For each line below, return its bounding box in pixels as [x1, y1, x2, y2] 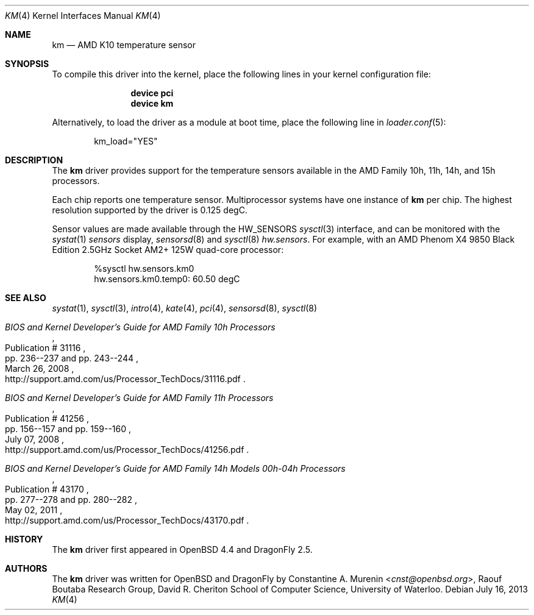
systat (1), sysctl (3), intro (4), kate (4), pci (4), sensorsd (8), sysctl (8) [52, 303, 318, 313]
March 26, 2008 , [5, 363, 74, 374]
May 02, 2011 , [5, 505, 63, 515]
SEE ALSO [5, 293, 46, 303]
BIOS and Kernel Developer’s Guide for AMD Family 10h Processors [5, 322, 276, 332]
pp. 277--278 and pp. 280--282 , [5, 494, 137, 505]
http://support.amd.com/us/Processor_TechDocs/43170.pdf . [5, 515, 249, 525]
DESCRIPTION [5, 155, 63, 165]
